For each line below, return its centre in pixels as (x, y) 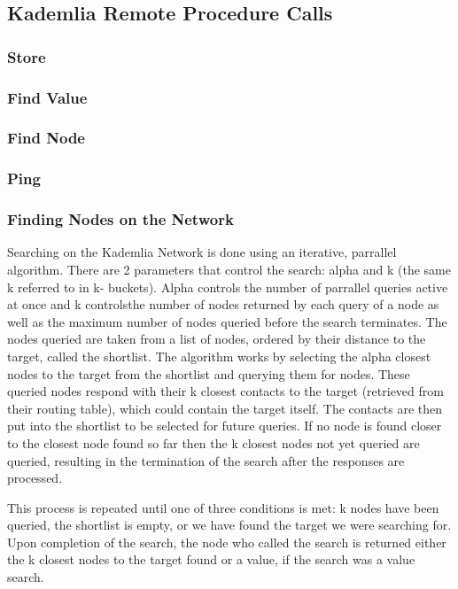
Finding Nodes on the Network (120, 219)
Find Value (47, 97)
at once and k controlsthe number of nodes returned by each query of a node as (223, 304)
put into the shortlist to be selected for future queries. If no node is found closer (225, 426)
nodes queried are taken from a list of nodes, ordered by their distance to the (217, 339)
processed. (35, 478)
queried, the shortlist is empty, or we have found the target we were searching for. (229, 525)
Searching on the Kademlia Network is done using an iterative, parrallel (202, 252)
